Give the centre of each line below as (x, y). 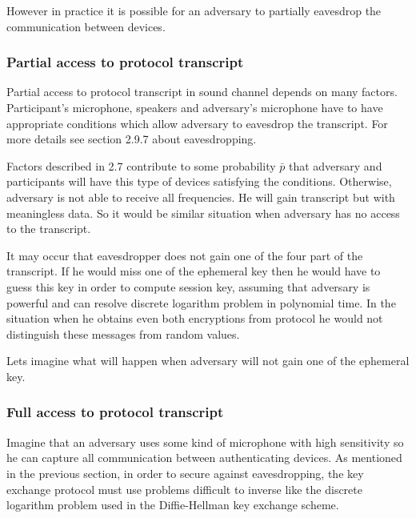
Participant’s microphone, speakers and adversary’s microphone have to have (195, 107)
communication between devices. (86, 26)
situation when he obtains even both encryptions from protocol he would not (195, 318)
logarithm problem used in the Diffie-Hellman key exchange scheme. (173, 505)
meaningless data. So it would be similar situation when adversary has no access (203, 213)
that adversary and (335, 165)
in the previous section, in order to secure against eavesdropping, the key (185, 473)
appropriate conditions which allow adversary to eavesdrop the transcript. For (197, 123)
